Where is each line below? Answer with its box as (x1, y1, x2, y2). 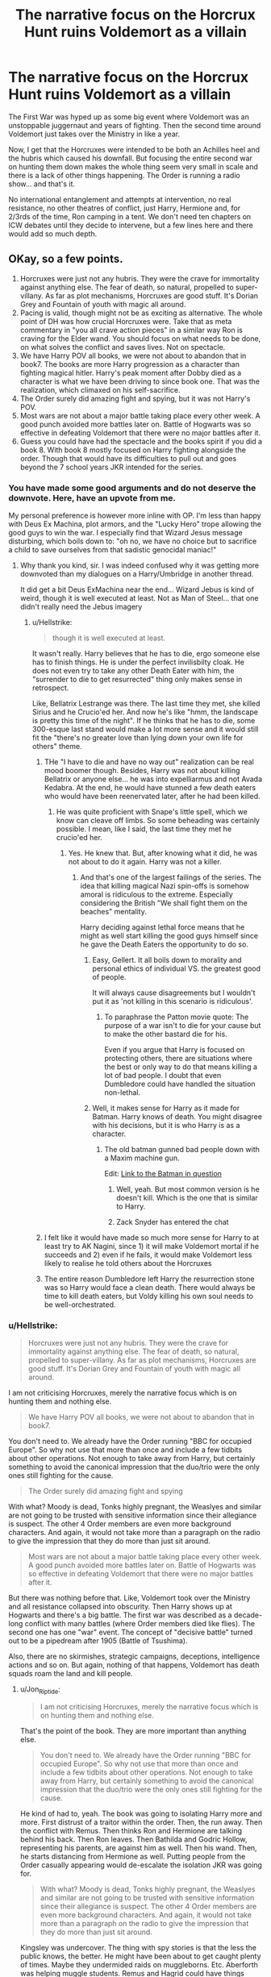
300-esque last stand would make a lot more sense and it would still (31, 724, 259, 735)
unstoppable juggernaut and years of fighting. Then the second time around (8, 120, 261, 130)
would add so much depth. (8, 228, 98, 239)
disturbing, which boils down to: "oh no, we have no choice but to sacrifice (8, 536, 257, 546)
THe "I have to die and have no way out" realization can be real (44, 757, 254, 767)
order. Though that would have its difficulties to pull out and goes (19, 453, 237, 463)
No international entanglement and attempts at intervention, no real (8, 194, 231, 204)
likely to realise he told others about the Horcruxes (44, 1259, 212, 1268)
